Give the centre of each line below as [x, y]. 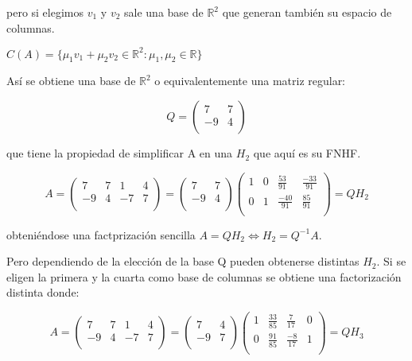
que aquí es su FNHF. [307, 153]
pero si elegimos [45, 12]
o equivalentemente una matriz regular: [250, 81]
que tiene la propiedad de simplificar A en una [120, 153]
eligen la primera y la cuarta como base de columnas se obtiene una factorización [204, 276]
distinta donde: [43, 292]
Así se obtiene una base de [71, 81]
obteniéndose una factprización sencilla [101, 234]
